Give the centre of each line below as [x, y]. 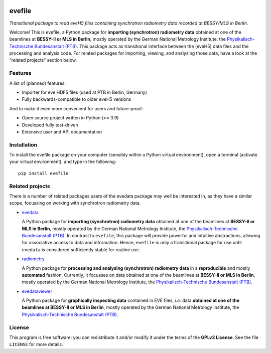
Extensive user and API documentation [62, 132]
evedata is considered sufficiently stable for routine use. [81, 249]
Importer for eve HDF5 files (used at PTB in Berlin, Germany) [85, 92]
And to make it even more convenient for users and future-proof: [76, 108]
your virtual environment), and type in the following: [63, 162]
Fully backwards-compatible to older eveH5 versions [77, 99]
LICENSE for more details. [36, 344]
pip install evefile [43, 173]
